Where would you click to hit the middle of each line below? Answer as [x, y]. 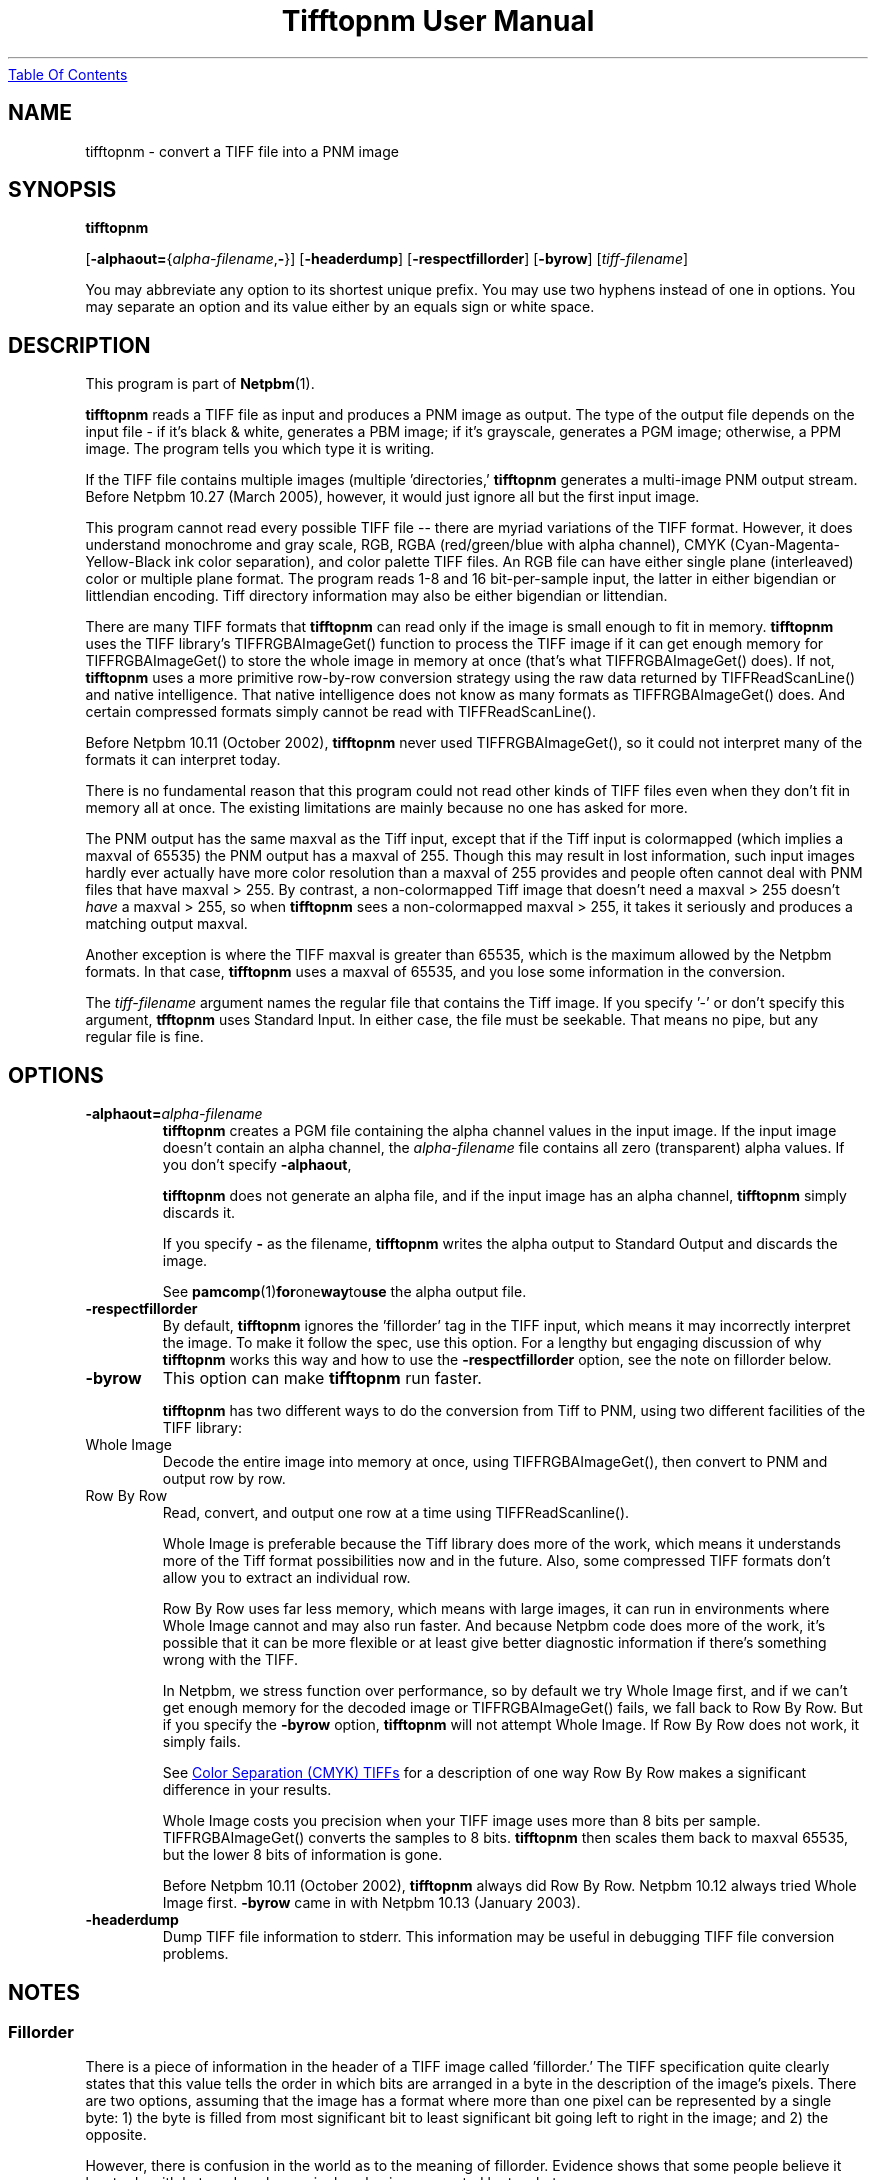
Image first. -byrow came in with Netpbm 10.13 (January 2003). [371, 1903]
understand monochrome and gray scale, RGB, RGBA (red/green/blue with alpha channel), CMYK [405, 545]
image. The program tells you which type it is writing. [260, 449]
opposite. [116, 2135]
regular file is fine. [144, 1037]
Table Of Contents [68, 74]
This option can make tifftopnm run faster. [322, 1378]
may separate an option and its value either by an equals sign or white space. [340, 307]
